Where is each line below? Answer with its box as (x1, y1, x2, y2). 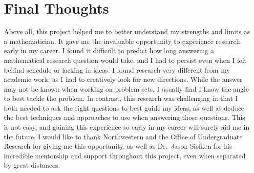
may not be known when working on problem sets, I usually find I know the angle (4, 83, 249, 94)
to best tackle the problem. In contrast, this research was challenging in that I (4, 93, 238, 103)
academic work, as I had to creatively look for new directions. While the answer (4, 74, 243, 84)
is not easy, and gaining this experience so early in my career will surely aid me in (4, 122, 250, 132)
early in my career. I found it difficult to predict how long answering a (4, 45, 214, 56)
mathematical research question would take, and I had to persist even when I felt (4, 55, 247, 65)
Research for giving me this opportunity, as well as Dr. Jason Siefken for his (4, 141, 233, 151)
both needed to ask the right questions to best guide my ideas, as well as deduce (4, 102, 245, 113)
